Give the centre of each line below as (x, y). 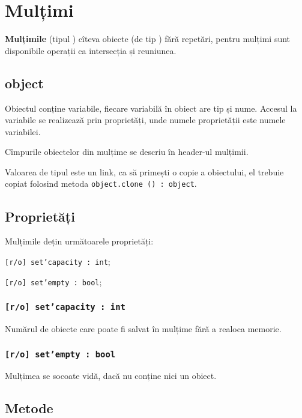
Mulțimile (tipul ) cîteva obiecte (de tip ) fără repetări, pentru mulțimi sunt (148, 39)
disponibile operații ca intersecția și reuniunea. (91, 50)
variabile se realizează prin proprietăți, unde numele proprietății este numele (145, 120)
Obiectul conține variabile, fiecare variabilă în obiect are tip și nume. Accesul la (151, 108)
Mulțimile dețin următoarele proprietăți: (79, 241)
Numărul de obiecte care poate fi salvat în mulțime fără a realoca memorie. (143, 329)
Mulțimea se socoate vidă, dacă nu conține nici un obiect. (111, 376)
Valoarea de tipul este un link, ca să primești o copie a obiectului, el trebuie (144, 171)
